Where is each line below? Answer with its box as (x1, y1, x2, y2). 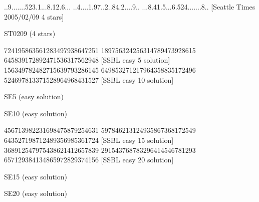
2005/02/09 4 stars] (4, 11, 64, 22)
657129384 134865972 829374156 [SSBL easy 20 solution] (4, 154, 174, 165)
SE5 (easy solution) (4, 91, 64, 102)
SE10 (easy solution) (4, 108, 67, 118)
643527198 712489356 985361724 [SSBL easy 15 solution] (4, 134, 174, 145)
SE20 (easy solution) (4, 188, 67, 198)
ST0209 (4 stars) (4, 28, 56, 39)
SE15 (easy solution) (4, 171, 67, 181)
